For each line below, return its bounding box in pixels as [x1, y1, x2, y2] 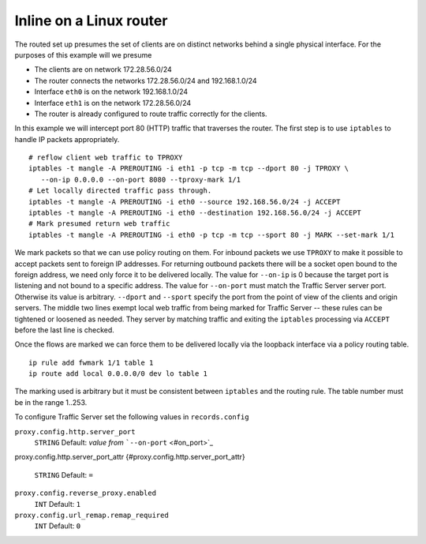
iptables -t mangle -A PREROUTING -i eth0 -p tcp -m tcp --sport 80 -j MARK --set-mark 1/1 [28, 230, 394, 239]
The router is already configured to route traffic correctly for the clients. [34, 109, 267, 118]
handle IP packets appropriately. [14, 134, 120, 144]
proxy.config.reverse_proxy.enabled [14, 489, 157, 497]
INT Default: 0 [34, 521, 81, 531]
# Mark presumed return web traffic [28, 219, 170, 228]
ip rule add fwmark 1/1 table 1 [28, 358, 154, 367]
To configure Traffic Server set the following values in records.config [14, 412, 249, 422]
